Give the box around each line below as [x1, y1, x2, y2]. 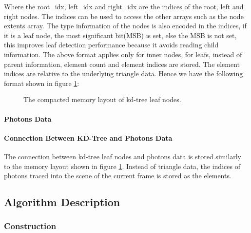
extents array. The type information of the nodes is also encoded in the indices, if [4, 21, 247, 31]
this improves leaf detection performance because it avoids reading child [4, 40, 219, 50]
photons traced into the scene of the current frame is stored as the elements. [4, 170, 232, 181]
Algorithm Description [4, 194, 120, 210]
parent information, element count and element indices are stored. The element [4, 59, 240, 69]
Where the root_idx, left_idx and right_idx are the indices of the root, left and [4, 1, 244, 11]
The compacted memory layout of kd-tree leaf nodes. [23, 94, 181, 105]
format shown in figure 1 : [4, 78, 79, 88]
